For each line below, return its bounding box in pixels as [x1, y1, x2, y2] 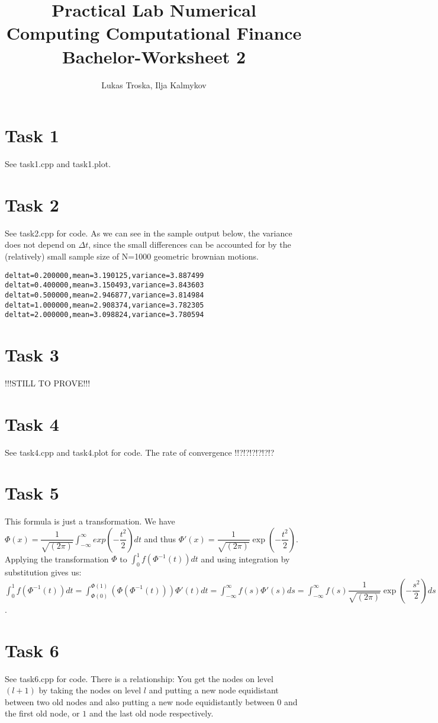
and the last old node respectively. [89, 707, 214, 719]
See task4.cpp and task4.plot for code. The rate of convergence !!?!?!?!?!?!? [5, 446, 275, 458]
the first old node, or [5, 707, 80, 719]
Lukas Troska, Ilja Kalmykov [101, 78, 207, 91]
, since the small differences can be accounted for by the [88, 238, 291, 251]
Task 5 [5, 481, 59, 505]
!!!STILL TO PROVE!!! [5, 376, 91, 389]
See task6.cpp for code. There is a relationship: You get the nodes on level [5, 672, 273, 684]
